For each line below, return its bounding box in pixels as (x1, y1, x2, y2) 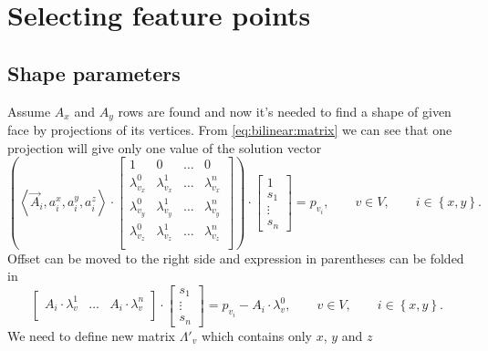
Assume (7, 101, 51, 120)
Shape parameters (7, 58, 181, 87)
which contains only (201, 325, 312, 345)
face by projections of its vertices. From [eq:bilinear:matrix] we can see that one (7, 120, 452, 139)
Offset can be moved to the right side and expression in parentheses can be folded (7, 248, 464, 267)
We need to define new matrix (7, 325, 175, 345)
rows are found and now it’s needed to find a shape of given (118, 101, 452, 120)
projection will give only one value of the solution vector (7, 138, 322, 157)
